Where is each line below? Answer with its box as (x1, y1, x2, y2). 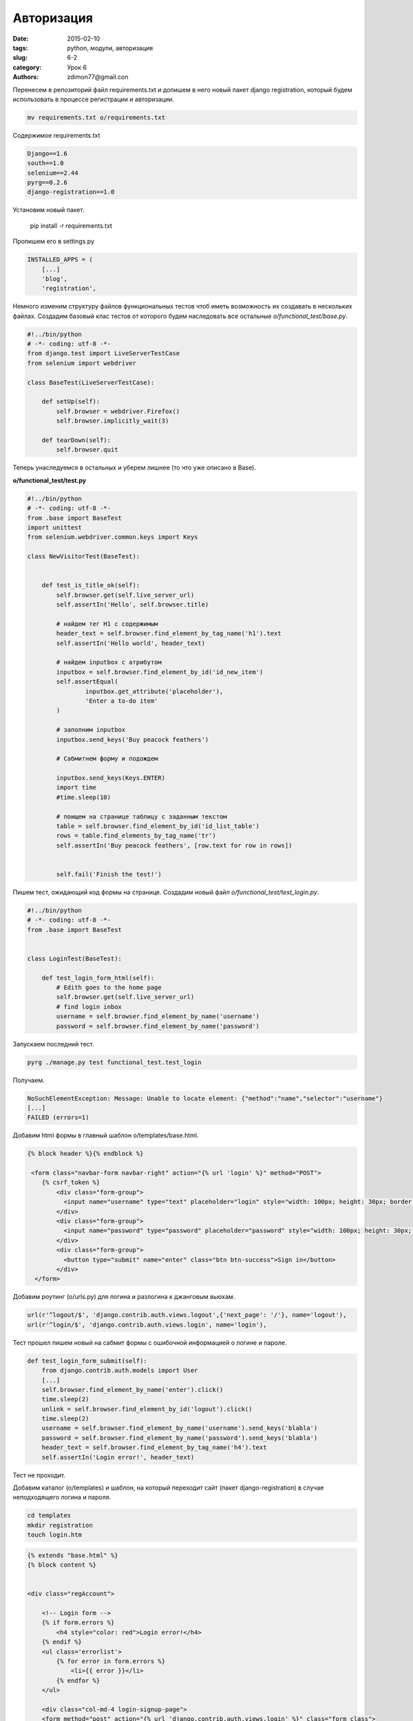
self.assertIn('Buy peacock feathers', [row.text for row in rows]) (56, 841, 293, 849)
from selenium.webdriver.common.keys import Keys (27, 534, 198, 541)
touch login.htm (27, 1531, 83, 1539)
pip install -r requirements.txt (30, 221, 113, 230)
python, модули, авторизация (67, 43, 153, 52)
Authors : (12, 73, 39, 81)
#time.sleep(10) (56, 793, 112, 801)
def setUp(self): (41, 398, 100, 405)
